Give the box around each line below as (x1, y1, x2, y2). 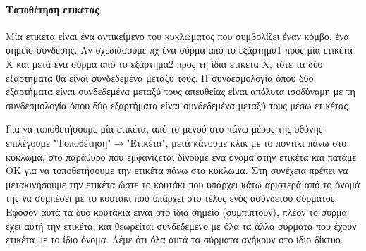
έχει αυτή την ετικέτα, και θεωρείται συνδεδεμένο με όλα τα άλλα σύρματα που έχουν (6, 218, 357, 233)
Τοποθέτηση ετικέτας (6, 1, 99, 16)
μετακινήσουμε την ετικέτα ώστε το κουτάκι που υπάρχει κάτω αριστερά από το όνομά (6, 176, 360, 191)
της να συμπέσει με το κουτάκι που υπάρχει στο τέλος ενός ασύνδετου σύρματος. (6, 190, 338, 205)
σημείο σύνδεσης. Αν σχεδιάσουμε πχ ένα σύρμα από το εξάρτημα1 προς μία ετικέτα (6, 42, 353, 57)
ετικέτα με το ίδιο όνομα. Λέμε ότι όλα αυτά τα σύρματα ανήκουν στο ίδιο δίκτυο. (6, 232, 343, 247)
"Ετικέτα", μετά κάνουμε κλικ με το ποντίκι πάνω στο (126, 135, 347, 149)
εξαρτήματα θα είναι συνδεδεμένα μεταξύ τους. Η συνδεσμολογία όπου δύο (6, 70, 314, 85)
